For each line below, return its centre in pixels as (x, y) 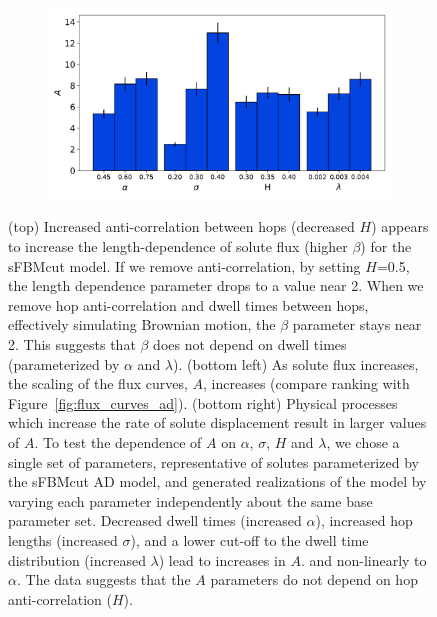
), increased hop (364, 520)
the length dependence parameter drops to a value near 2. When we (216, 285)
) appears (400, 226)
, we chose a (363, 441)
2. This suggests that (72, 343)
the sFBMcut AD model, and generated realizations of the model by (217, 481)
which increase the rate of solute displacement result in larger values (217, 422)
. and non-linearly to (363, 559)
